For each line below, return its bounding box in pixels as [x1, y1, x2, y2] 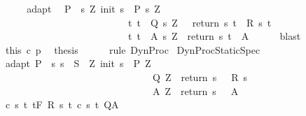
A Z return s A [152, 83, 239, 98]
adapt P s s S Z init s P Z [5, 56, 151, 71]
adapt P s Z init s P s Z [27, 1, 160, 15]
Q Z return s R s [152, 69, 247, 84]
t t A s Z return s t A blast [127, 29, 301, 43]
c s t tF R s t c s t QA [5, 97, 119, 112]
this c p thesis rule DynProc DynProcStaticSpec [5, 42, 260, 57]
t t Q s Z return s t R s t [127, 15, 272, 29]
